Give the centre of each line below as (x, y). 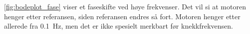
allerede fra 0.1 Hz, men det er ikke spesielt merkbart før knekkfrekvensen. (119, 26)
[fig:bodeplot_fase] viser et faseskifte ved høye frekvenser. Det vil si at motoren (125, 6)
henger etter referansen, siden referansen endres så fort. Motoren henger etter (122, 16)
